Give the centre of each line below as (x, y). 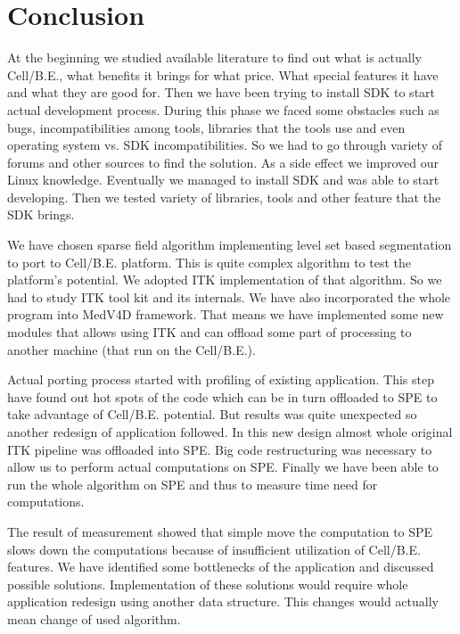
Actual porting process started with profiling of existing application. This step (221, 379)
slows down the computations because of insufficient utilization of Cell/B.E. (214, 549)
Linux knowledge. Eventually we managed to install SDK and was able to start (223, 180)
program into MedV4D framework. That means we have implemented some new (226, 314)
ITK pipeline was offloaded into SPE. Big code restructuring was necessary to (220, 449)
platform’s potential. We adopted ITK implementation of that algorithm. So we (225, 280)
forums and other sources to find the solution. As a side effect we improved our (223, 162)
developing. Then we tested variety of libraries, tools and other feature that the (224, 197)
